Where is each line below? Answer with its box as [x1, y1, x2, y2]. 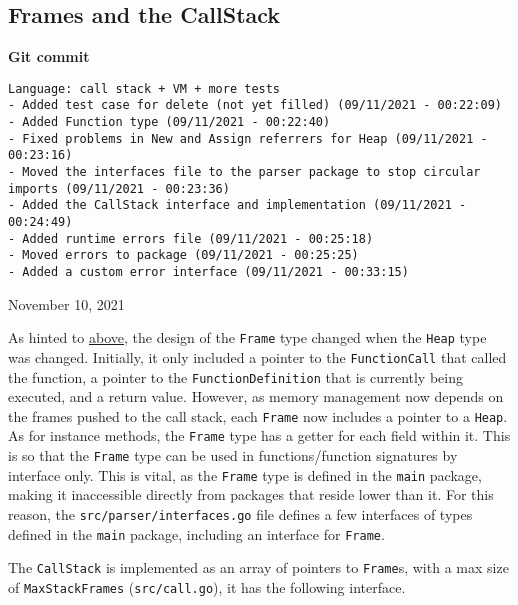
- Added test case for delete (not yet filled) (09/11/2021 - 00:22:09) [8, 98, 502, 113]
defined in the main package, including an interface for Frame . [8, 523, 385, 544]
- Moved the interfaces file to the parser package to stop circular [8, 165, 481, 180]
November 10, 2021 [8, 293, 125, 314]
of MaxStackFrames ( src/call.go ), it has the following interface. [8, 577, 406, 598]
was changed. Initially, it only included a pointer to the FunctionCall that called [8, 346, 507, 367]
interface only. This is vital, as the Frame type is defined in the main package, [8, 464, 482, 485]
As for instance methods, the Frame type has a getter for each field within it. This [8, 425, 511, 446]
